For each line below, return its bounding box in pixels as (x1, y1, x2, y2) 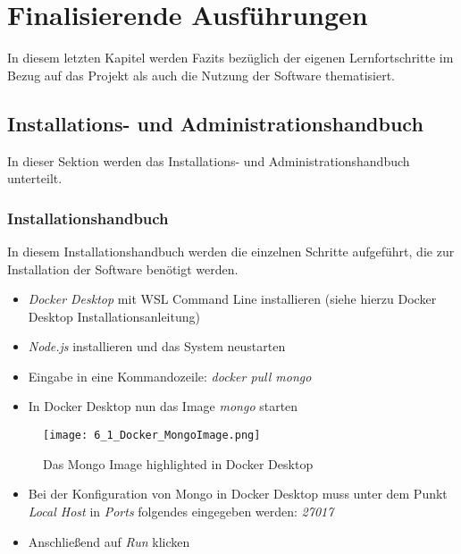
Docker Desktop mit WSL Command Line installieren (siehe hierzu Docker (28, 290, 437, 308)
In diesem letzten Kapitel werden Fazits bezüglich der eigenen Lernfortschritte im (7, 48, 454, 67)
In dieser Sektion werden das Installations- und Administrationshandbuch (7, 151, 410, 170)
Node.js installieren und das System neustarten (28, 337, 286, 356)
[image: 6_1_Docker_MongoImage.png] (43, 429, 261, 442)
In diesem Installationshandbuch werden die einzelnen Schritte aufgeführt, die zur (7, 241, 455, 260)
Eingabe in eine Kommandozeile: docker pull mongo (28, 366, 312, 385)
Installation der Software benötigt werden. (7, 259, 239, 278)
